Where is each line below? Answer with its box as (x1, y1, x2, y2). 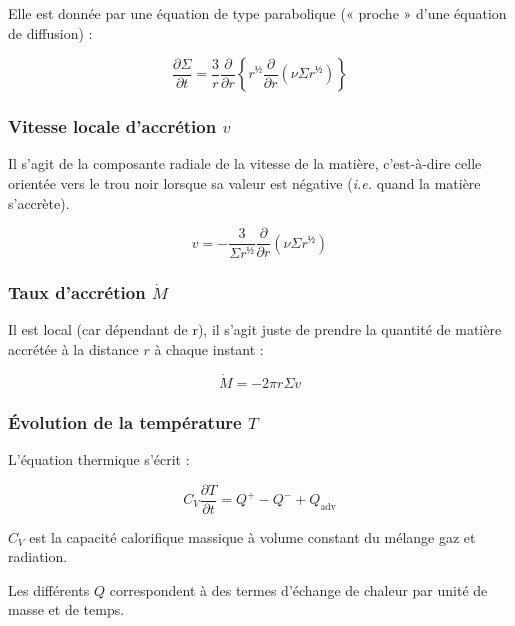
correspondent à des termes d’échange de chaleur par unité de (109, 579, 488, 600)
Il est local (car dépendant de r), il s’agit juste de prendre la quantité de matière (8, 319, 502, 340)
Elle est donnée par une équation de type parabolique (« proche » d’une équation (8, 3, 507, 23)
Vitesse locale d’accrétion (8, 114, 217, 139)
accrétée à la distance (8, 338, 139, 359)
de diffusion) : (8, 22, 93, 43)
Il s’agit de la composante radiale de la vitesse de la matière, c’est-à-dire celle (8, 153, 482, 174)
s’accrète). (8, 192, 70, 213)
